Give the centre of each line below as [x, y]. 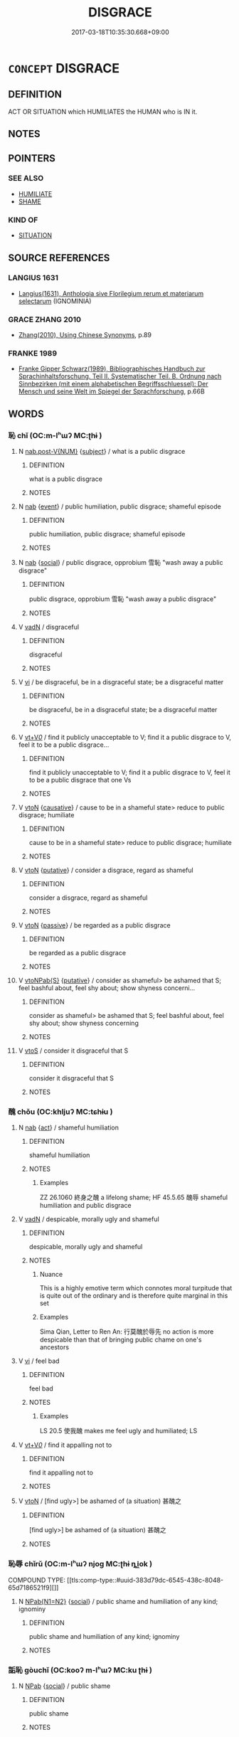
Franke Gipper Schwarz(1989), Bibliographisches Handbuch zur [112, 369]
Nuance [51, 1275]
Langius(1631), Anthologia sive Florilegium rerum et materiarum [111, 293]
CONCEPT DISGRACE [64, 68]
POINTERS [32, 158]
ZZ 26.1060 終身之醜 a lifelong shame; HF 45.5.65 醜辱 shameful [134, 1197]
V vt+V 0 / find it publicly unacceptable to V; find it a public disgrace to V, [125, 738]
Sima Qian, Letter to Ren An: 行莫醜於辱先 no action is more [127, 1332]
